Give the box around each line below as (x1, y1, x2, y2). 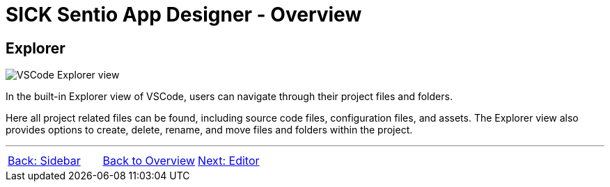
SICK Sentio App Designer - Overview (6, 3, 362, 26)
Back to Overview (102, 154, 196, 168)
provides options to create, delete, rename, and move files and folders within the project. (6, 124, 413, 136)
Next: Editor (198, 154, 260, 168)
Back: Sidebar (8, 154, 81, 168)
